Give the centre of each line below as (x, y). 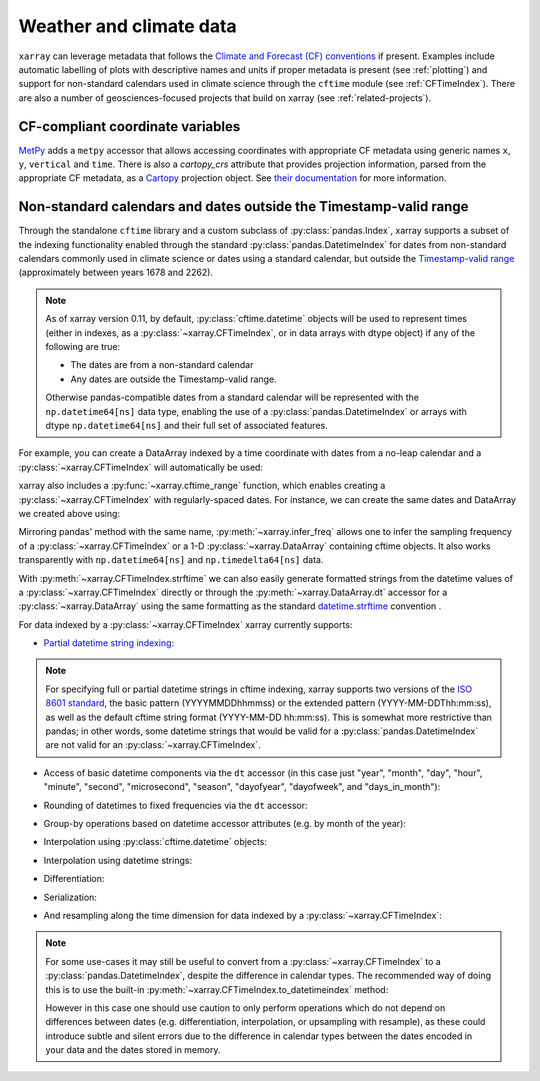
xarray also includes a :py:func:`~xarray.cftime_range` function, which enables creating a (202, 486)
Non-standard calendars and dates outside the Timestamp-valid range (243, 206)
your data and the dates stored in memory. (133, 1050)
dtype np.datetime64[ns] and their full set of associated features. (187, 425)
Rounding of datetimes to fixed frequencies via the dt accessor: (175, 805)
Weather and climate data (127, 26)
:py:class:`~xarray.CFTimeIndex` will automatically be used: (141, 467)
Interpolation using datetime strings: (118, 860)
